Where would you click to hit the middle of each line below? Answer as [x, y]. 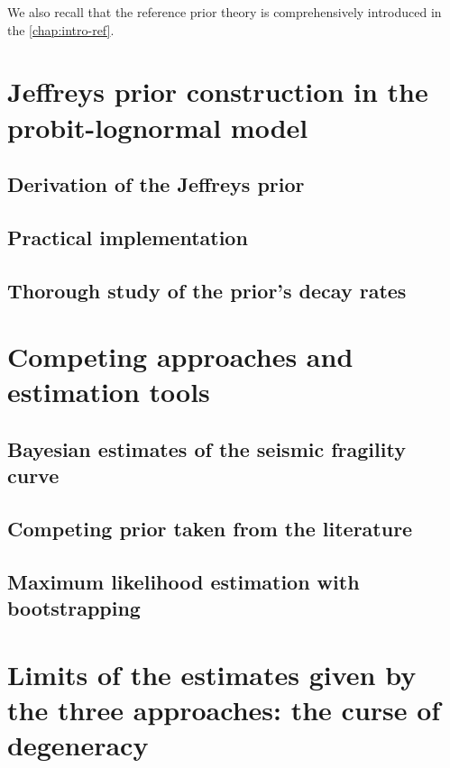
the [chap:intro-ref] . [61, 29]
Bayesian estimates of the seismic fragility [207, 449]
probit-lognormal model [158, 127]
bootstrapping [74, 608]
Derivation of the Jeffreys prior [156, 184]
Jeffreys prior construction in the [218, 91]
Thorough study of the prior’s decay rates [207, 290]
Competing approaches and [180, 357]
